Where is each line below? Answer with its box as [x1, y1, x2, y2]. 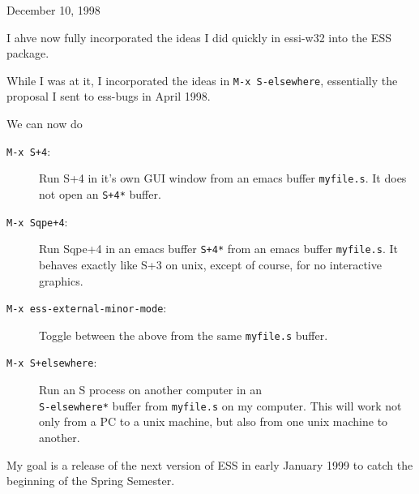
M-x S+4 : [6, 142, 51, 159]
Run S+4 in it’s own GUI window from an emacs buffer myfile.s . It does [39, 170, 407, 187]
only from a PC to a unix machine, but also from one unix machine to [39, 413, 388, 430]
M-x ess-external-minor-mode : [6, 299, 167, 316]
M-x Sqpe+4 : [6, 213, 68, 230]
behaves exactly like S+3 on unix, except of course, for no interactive [39, 256, 382, 273]
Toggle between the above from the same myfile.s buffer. [39, 326, 328, 343]
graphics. [39, 272, 83, 289]
